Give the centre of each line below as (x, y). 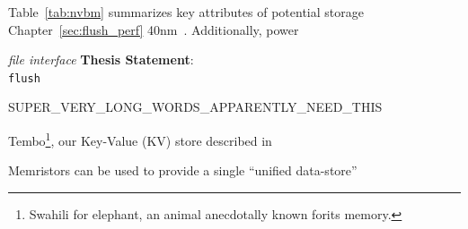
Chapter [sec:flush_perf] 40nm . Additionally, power (154, 29)
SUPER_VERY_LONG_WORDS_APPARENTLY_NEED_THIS (195, 107)
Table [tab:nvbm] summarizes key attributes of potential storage (186, 12)
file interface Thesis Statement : (101, 59)
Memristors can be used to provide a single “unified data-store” (183, 170)
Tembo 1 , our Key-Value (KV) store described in (140, 139)
